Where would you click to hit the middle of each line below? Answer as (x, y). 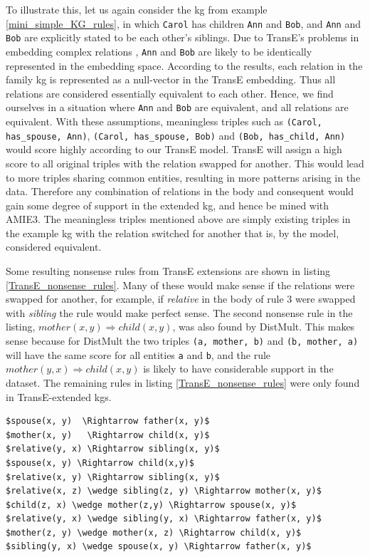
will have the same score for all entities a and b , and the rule (138, 354)
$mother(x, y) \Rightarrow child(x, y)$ (108, 435)
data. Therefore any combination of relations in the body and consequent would (180, 191)
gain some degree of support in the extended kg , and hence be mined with (168, 205)
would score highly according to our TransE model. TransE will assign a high (174, 149)
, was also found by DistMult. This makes (264, 327)
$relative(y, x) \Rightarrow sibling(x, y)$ (113, 449)
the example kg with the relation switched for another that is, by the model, (173, 233)
